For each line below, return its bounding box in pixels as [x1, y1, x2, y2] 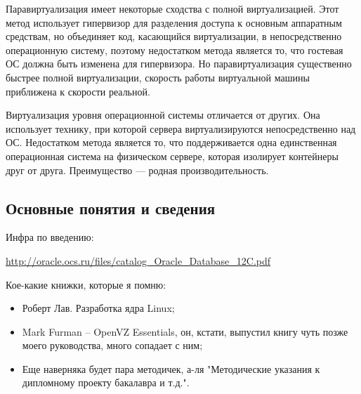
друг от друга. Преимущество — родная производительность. [6, 162, 269, 177]
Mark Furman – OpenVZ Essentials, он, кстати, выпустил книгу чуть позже [22, 324, 348, 339]
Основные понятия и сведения [6, 197, 216, 218]
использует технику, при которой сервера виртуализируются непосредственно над [6, 121, 356, 136]
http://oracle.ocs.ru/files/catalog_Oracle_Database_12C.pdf [6, 253, 271, 268]
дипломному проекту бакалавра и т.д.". [22, 375, 190, 390]
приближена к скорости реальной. [6, 84, 150, 98]
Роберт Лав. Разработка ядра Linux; [22, 301, 175, 315]
